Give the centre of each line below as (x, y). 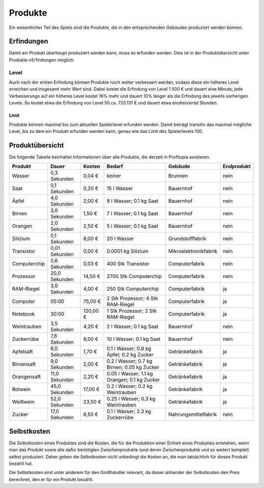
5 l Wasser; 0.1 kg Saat (132, 226)
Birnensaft (24, 364)
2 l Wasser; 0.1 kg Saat (132, 327)
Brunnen (178, 176)
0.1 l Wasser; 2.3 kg (129, 412)
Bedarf (115, 167)
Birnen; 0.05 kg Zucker (133, 367)
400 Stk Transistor (128, 264)
